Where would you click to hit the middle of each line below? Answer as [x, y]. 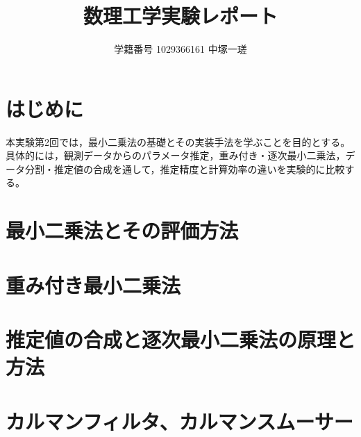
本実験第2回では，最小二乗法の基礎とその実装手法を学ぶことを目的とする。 [178, 141]
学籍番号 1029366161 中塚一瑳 [180, 49]
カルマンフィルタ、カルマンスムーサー [179, 421]
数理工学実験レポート [180, 16]
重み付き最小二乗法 [93, 285]
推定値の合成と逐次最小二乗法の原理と [181, 339]
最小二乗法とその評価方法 [122, 230]
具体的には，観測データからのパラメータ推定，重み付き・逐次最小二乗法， [176, 155]
